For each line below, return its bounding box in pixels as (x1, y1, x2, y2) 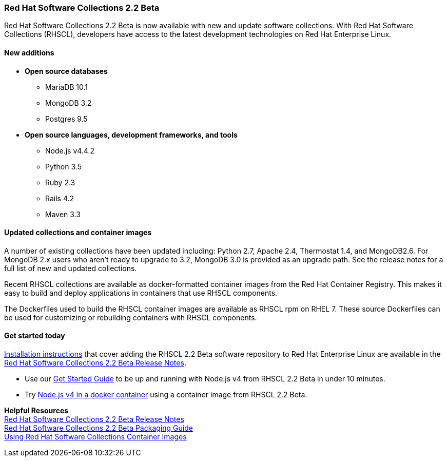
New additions (4, 48, 54, 57)
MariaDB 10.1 (45, 82, 88, 91)
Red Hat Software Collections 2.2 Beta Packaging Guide (4, 424, 193, 433)
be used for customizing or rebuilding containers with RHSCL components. (4, 313, 257, 322)
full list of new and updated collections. (4, 263, 137, 273)
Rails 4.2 (45, 194, 74, 203)
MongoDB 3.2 (45, 98, 92, 107)
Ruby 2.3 (45, 178, 75, 187)
